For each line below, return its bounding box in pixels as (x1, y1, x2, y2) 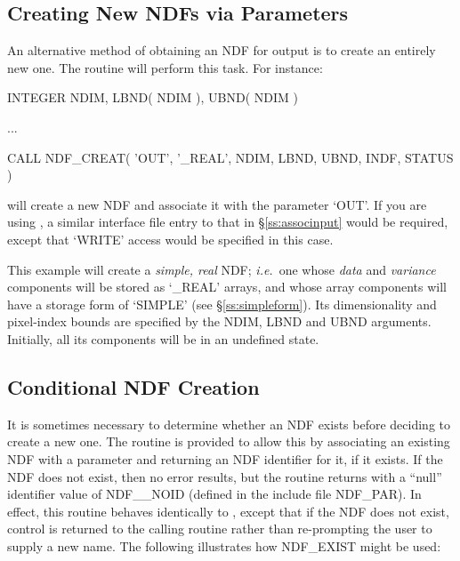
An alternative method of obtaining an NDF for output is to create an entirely (7, 41, 436, 60)
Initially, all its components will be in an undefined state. (7, 329, 319, 348)
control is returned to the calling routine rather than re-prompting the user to (7, 519, 432, 538)
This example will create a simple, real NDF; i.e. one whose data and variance (7, 260, 436, 278)
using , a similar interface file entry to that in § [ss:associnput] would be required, (7, 212, 448, 231)
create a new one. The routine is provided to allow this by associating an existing (7, 432, 450, 451)
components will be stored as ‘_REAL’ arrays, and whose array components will (7, 277, 447, 296)
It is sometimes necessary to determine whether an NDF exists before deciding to (7, 414, 451, 433)
